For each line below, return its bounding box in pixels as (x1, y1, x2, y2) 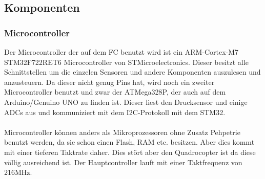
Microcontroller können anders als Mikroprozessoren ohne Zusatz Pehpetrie (4, 126, 240, 137)
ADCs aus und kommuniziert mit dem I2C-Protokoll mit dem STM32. (4, 106, 226, 117)
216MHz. (4, 167, 32, 177)
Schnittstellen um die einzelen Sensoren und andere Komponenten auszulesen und (4, 66, 261, 77)
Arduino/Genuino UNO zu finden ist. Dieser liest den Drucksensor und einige (4, 96, 248, 107)
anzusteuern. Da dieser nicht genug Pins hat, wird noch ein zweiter (4, 76, 215, 87)
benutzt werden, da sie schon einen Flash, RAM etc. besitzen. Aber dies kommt (4, 137, 255, 147)
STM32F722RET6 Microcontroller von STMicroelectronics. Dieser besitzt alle (4, 56, 249, 67)
